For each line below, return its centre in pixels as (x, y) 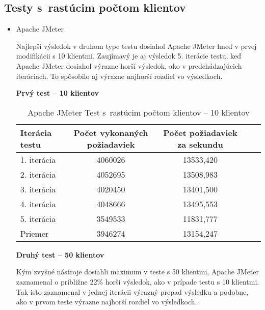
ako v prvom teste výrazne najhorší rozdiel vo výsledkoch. (107, 302)
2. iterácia (38, 174)
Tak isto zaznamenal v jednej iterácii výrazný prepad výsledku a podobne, (132, 291)
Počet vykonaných (111, 132)
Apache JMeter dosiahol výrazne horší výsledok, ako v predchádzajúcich (129, 65)
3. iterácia (38, 189)
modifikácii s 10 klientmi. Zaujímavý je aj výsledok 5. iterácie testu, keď (129, 56)
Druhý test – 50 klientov (60, 254)
